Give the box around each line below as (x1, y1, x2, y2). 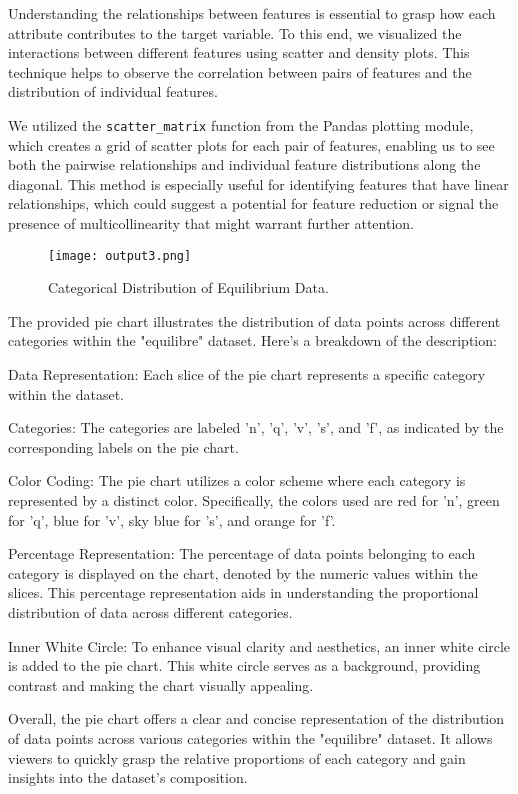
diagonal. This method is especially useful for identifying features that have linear (8, 173, 509, 194)
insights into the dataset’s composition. (8, 767, 248, 788)
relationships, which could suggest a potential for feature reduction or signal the (8, 193, 499, 214)
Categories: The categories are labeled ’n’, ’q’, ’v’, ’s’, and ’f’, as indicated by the (8, 417, 504, 438)
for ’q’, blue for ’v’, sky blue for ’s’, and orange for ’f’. (8, 509, 336, 530)
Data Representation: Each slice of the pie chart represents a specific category (8, 364, 486, 385)
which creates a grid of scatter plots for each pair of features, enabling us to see (8, 134, 495, 155)
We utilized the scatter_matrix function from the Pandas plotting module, (8, 114, 474, 135)
